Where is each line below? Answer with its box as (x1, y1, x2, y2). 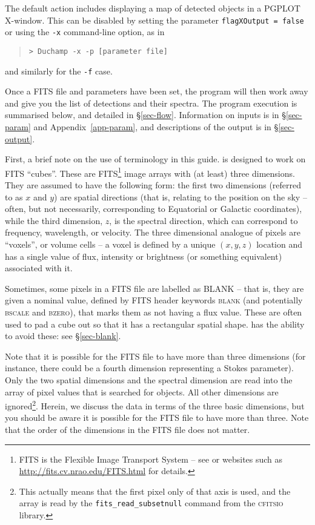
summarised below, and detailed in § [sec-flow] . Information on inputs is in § (5, 108, 286, 121)
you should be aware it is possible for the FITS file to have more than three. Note (5, 411, 309, 424)
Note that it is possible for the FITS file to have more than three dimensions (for (5, 349, 306, 362)
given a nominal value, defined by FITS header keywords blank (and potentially (5, 294, 303, 306)
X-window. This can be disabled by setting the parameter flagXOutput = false (5, 13, 304, 26)
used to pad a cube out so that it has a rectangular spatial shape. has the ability (5, 317, 305, 330)
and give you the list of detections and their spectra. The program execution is (5, 96, 297, 109)
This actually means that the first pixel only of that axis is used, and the (19, 484, 291, 497)
